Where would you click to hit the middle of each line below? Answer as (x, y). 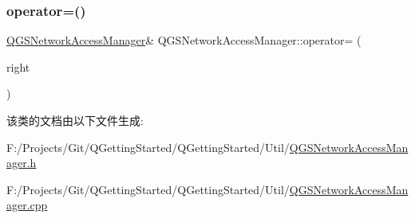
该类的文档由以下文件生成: (75, 120)
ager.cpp (27, 205)
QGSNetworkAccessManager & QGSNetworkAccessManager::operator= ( (184, 40)
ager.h (22, 163)
